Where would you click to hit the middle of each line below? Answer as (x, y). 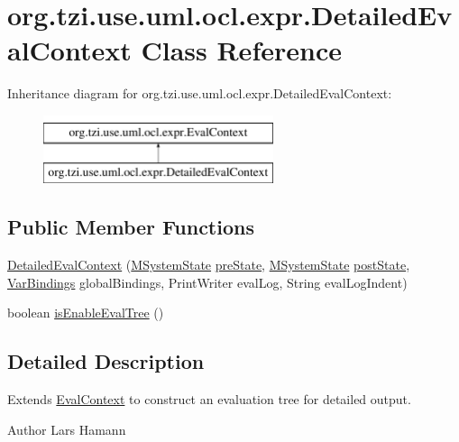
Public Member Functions (131, 227)
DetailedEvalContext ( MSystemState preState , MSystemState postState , (209, 265)
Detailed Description (106, 361)
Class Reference (241, 50)
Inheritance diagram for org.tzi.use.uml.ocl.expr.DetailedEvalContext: (200, 93)
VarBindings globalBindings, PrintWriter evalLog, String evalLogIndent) (207, 282)
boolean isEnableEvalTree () (86, 313)
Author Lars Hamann (67, 429)
